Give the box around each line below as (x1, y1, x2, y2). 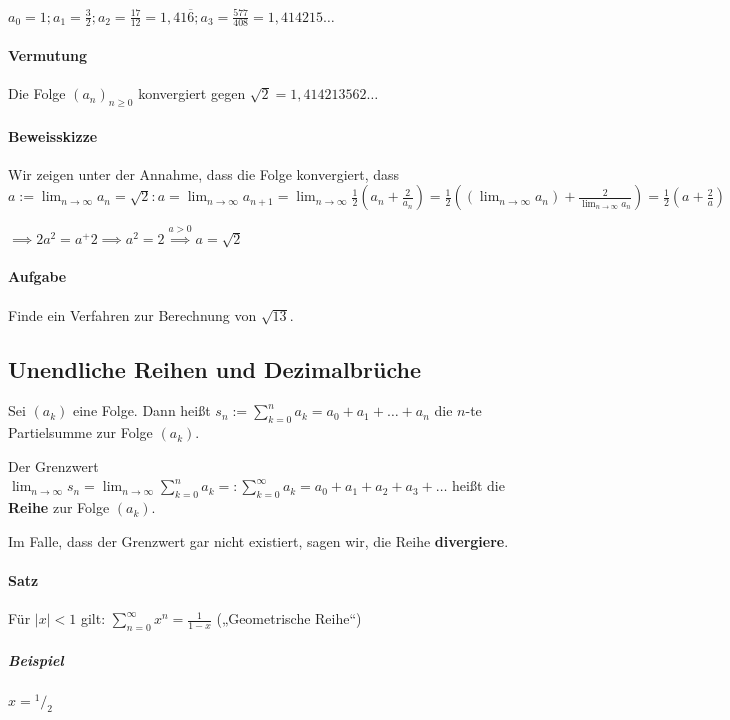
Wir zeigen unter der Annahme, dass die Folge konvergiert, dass (8, 163, 400, 184)
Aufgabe (8, 266, 67, 287)
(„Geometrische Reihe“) (216, 608, 362, 629)
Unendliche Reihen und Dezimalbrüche (8, 353, 421, 384)
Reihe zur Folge (8, 497, 110, 518)
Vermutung (8, 44, 87, 65)
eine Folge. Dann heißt (72, 400, 211, 421)
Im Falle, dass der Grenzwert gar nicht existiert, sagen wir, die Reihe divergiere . (8, 530, 509, 551)
